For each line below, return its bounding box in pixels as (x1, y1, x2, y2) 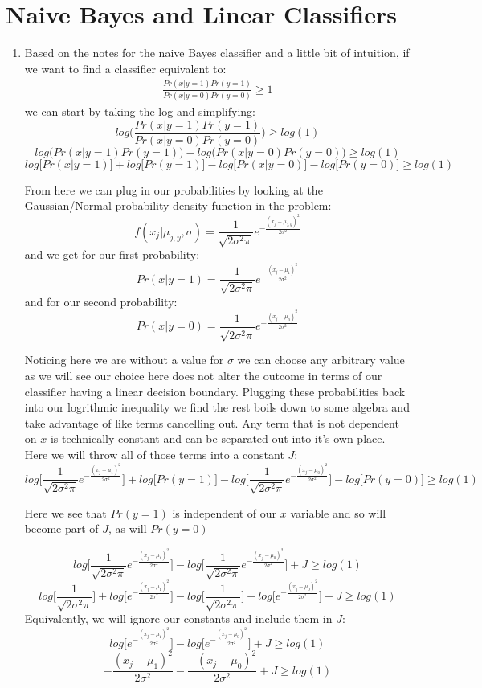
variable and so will (290, 504, 386, 521)
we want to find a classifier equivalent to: (24, 59, 227, 76)
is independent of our (172, 504, 277, 521)
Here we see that (24, 504, 107, 521)
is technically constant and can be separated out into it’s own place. (50, 430, 386, 447)
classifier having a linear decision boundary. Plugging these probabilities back (24, 383, 406, 399)
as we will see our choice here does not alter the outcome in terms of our (24, 367, 382, 384)
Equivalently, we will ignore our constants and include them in (24, 610, 333, 627)
